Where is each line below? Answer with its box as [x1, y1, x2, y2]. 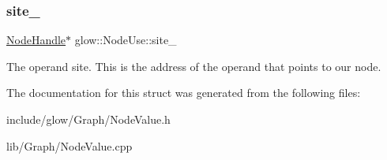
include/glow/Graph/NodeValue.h [6, 111, 171, 127]
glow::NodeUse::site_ [74, 32, 177, 48]
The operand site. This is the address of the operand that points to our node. [6, 58, 381, 74]
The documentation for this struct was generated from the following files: [6, 84, 361, 101]
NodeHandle [6, 32, 66, 48]
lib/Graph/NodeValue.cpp [6, 137, 133, 154]
